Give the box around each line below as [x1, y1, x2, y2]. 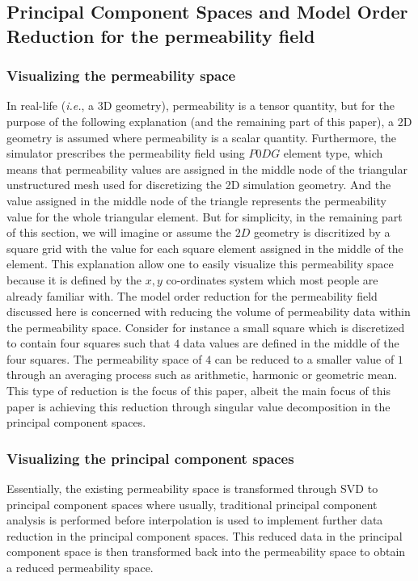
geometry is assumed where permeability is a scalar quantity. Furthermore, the [6, 128, 396, 145]
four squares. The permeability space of [6, 350, 202, 367]
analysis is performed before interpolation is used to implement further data [6, 512, 383, 528]
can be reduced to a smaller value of [214, 350, 395, 367]
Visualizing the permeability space [6, 65, 236, 86]
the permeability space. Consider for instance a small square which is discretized [6, 318, 405, 335]
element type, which [283, 145, 383, 162]
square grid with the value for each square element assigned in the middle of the [6, 239, 403, 256]
